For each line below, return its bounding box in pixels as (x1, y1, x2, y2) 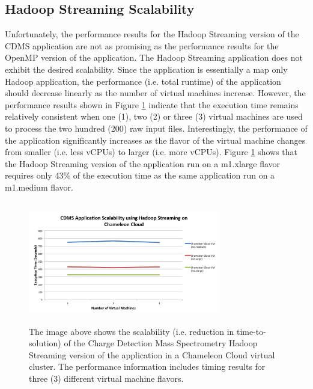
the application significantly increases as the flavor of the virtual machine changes (5, 133, 306, 146)
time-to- (236, 325, 266, 337)
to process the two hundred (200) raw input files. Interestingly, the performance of (5, 121, 308, 134)
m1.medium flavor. (5, 180, 73, 193)
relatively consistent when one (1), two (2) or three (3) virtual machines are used (5, 110, 303, 123)
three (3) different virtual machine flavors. (29, 372, 184, 385)
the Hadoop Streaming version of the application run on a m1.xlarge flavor (5, 157, 281, 170)
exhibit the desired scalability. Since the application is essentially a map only (5, 63, 288, 75)
